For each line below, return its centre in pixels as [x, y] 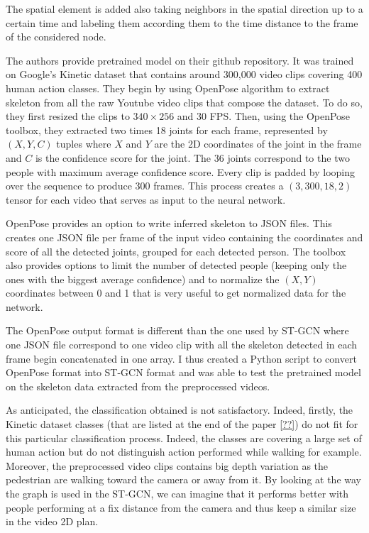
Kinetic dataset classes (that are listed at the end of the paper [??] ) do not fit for [182, 424]
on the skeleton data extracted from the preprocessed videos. [138, 386]
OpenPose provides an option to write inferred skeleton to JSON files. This [169, 223]
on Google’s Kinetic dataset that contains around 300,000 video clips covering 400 [184, 74]
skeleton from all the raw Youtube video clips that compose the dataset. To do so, [184, 102]
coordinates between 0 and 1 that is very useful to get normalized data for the [176, 293]
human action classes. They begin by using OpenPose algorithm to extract [168, 88]
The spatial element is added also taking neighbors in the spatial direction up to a [184, 9]
